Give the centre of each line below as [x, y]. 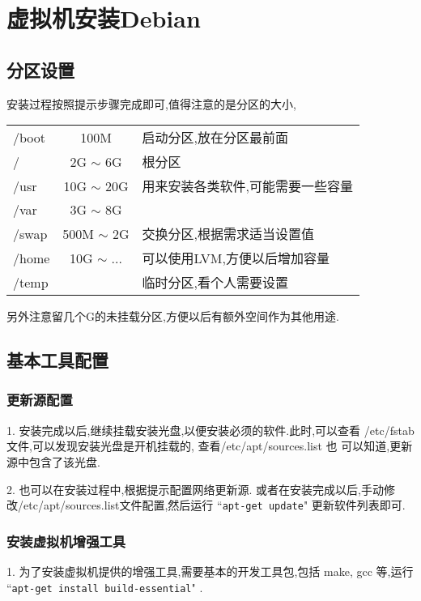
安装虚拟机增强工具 [66, 541]
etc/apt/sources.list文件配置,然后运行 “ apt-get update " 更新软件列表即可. [214, 505]
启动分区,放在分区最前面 [215, 138]
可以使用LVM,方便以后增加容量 [236, 258]
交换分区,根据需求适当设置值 [228, 234]
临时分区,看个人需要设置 [215, 283]
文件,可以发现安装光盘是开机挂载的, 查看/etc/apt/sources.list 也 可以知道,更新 [210, 446]
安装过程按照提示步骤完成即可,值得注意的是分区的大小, [151, 103]
